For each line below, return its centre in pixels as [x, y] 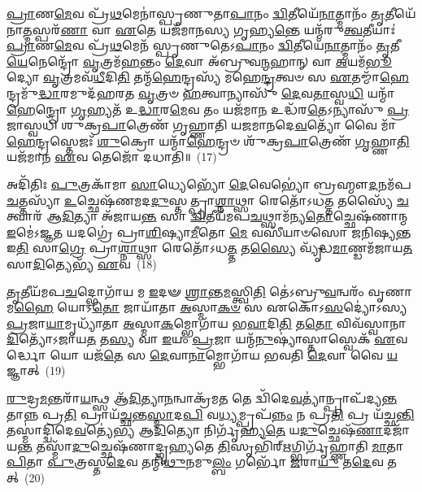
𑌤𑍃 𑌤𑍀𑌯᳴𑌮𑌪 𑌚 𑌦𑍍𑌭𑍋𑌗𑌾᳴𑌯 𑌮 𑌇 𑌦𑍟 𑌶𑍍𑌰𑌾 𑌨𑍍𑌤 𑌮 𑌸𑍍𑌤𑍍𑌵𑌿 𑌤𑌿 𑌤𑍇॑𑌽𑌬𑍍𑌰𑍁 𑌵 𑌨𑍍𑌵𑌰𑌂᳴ [185, 291]
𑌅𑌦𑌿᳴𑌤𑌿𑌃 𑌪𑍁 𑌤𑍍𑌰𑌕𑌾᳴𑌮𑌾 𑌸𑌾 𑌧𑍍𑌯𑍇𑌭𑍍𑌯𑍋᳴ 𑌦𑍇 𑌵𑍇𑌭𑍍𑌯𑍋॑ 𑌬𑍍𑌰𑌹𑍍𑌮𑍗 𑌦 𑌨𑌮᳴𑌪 [209, 183]
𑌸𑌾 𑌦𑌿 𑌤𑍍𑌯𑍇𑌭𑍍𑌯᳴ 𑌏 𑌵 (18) [82, 263]
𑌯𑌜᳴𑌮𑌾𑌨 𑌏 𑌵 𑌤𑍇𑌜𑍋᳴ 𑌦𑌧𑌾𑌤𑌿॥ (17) [112, 157]
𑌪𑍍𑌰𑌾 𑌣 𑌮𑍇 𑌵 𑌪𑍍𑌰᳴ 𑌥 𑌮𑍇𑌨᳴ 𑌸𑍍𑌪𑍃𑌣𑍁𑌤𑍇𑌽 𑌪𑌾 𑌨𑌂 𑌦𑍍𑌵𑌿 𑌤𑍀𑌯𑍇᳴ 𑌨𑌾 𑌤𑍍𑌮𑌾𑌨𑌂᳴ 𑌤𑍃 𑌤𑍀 [203, 45]
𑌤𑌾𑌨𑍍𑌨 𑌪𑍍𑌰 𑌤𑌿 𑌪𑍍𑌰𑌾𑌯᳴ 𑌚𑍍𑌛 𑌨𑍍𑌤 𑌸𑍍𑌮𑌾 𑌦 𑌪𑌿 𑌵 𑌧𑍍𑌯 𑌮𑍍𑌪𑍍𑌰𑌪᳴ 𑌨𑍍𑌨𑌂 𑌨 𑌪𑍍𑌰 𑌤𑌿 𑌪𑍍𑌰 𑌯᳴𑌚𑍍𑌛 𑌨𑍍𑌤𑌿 [211, 414]
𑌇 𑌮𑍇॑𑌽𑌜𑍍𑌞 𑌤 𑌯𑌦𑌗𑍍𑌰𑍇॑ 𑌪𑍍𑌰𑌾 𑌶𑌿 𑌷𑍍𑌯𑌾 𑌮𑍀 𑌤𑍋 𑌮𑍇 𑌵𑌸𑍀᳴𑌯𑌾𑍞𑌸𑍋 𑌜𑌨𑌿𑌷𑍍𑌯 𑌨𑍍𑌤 [209, 231]
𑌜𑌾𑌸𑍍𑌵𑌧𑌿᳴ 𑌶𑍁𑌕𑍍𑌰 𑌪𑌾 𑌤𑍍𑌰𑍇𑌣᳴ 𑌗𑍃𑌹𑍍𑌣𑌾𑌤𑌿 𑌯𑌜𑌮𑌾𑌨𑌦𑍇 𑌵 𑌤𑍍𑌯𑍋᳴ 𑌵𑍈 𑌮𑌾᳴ [202, 125]
